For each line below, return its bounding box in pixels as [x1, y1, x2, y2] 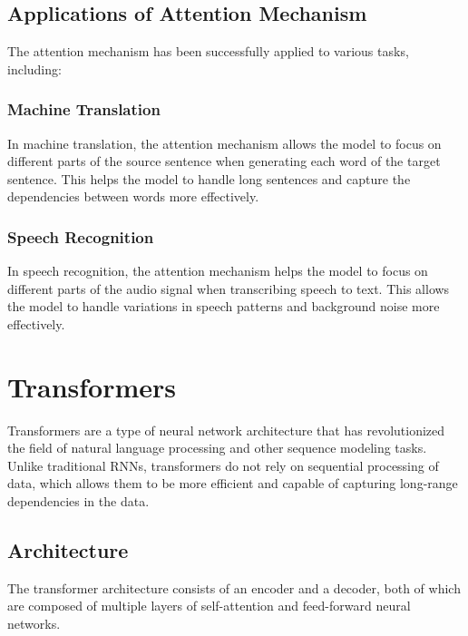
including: [7, 59, 62, 78]
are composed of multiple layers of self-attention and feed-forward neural [7, 596, 411, 615]
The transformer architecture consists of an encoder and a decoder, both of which [7, 578, 461, 597]
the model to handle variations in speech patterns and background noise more [7, 297, 440, 316]
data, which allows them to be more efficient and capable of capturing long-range [7, 474, 458, 493]
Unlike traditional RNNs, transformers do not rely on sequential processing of [7, 455, 439, 475]
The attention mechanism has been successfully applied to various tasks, [7, 42, 409, 61]
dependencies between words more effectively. [7, 187, 259, 206]
